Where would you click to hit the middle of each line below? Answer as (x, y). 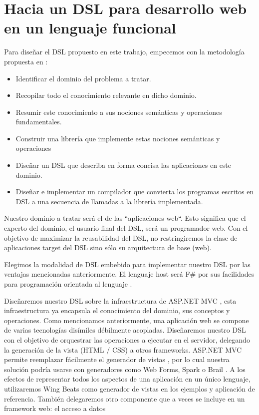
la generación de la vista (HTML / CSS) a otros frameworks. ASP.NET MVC (123, 349)
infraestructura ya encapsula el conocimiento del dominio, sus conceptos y (117, 310)
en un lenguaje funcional (90, 28)
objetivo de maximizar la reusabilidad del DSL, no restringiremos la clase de (121, 237)
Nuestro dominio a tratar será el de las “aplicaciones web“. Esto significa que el (125, 218)
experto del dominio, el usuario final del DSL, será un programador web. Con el (126, 228)
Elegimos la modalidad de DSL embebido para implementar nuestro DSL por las (127, 264)
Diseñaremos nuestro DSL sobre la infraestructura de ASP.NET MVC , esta (120, 300)
